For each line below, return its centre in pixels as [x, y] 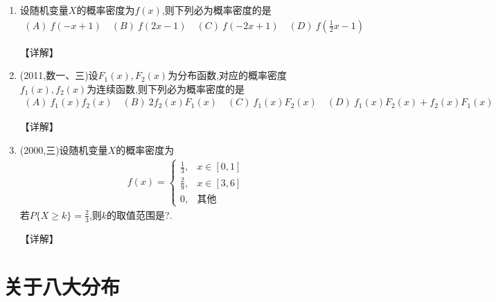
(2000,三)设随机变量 [64, 150]
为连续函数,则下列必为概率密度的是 [166, 88]
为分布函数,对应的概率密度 [228, 75]
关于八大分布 [62, 286]
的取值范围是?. [140, 214]
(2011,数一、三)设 [59, 75]
